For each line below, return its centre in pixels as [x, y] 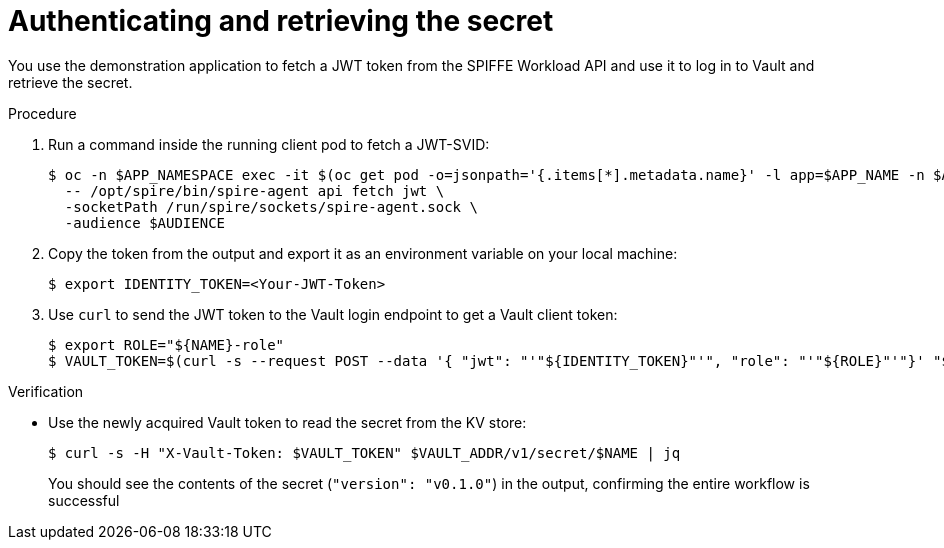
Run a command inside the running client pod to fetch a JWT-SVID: [269, 144]
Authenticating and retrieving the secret [281, 21]
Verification [46, 391]
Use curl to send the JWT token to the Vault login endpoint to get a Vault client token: [333, 314]
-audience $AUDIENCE [145, 222]
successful [84, 500]
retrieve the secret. [70, 82]
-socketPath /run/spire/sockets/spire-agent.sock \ [271, 206]
